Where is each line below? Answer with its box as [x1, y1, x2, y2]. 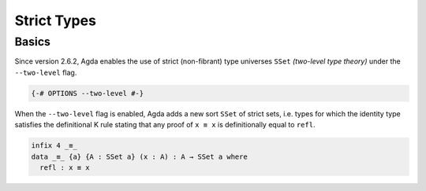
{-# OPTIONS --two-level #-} [31, 89, 144, 97]
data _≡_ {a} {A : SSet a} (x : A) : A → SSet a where [31, 152, 248, 161]
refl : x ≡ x [39, 163, 90, 172]
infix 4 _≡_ [31, 141, 78, 150]
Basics [14, 35, 51, 49]
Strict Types [14, 12, 96, 29]
